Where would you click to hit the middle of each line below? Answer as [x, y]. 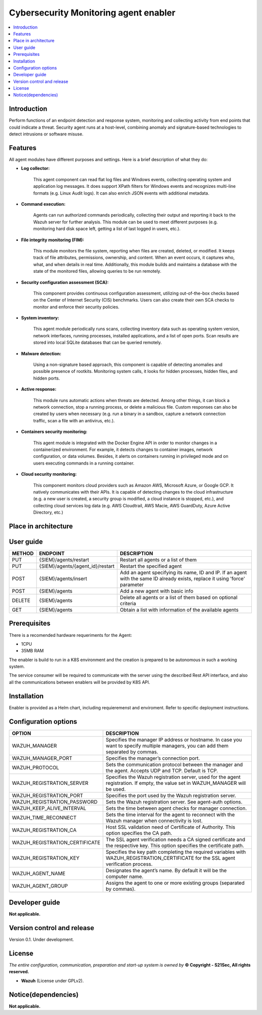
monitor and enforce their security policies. [76, 307]
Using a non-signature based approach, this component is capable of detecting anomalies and [128, 365]
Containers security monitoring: [54, 432]
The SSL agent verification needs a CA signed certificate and [175, 839]
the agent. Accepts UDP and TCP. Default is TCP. [162, 770]
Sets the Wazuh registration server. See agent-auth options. [174, 802]
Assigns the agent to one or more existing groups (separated [175, 882]
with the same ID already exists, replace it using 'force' [182, 579]
